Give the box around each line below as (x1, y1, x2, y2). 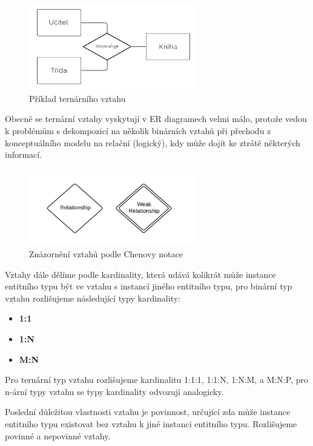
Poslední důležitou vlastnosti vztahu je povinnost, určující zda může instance (5, 405, 291, 418)
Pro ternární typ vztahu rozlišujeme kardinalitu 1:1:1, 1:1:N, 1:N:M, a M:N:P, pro (5, 373, 308, 386)
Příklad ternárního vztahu (29, 92, 126, 104)
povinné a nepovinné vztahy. (5, 429, 111, 442)
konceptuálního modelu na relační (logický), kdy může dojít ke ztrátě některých (5, 136, 300, 149)
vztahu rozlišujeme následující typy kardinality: (5, 291, 180, 304)
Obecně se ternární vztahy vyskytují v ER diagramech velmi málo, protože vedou (5, 112, 307, 125)
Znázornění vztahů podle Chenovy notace (29, 248, 183, 260)
